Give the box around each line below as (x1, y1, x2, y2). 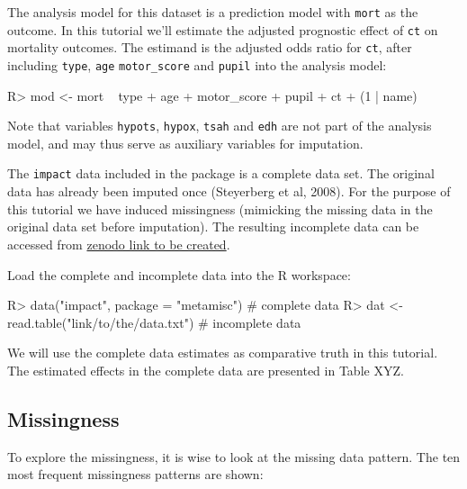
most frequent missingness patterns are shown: (7, 465, 264, 484)
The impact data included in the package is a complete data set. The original (7, 164, 435, 183)
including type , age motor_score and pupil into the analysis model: (7, 55, 387, 74)
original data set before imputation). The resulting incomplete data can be (7, 217, 419, 236)
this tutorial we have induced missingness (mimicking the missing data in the (7, 199, 433, 218)
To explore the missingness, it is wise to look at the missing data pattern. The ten (7, 447, 461, 466)
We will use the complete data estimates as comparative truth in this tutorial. (7, 343, 438, 362)
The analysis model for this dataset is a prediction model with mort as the (7, 3, 418, 21)
